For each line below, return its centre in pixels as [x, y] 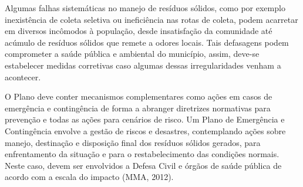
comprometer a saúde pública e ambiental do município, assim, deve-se [132, 54]
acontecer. [23, 76]
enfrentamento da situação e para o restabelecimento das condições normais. [142, 154]
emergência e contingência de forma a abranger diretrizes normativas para [138, 108]
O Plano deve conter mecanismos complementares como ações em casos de [139, 96]
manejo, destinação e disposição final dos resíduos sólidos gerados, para [133, 142]
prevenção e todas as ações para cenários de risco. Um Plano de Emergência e [145, 119]
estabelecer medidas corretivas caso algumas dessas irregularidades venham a [143, 65]
